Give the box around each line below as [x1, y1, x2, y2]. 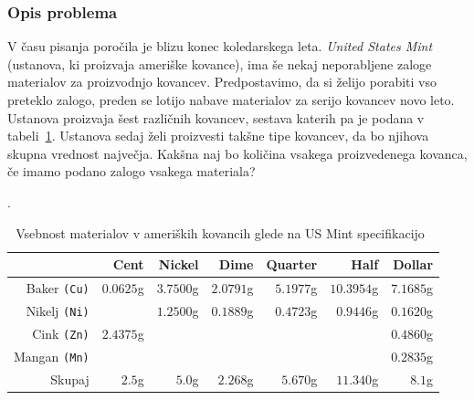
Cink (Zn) [32, 323, 90, 342]
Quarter [266, 255, 318, 274]
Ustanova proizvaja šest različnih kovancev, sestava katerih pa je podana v [7, 108, 425, 127]
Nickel [158, 255, 199, 274]
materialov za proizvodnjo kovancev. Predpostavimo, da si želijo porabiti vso [7, 72, 437, 91]
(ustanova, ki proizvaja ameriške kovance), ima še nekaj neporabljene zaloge [7, 54, 432, 73]
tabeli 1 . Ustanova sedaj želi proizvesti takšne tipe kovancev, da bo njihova [7, 126, 429, 145]
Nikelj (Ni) [26, 300, 90, 320]
